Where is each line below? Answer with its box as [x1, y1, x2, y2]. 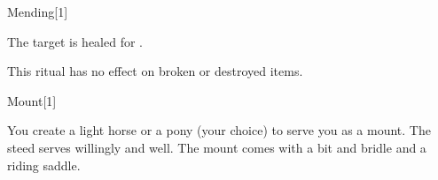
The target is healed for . [7, 32, 143, 50]
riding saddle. [7, 155, 81, 174]
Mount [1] [7, 91, 57, 109]
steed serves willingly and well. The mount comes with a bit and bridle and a [7, 138, 426, 156]
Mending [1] [7, 3, 68, 20]
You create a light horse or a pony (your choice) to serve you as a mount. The [7, 121, 431, 139]
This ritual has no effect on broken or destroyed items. [7, 62, 303, 80]
